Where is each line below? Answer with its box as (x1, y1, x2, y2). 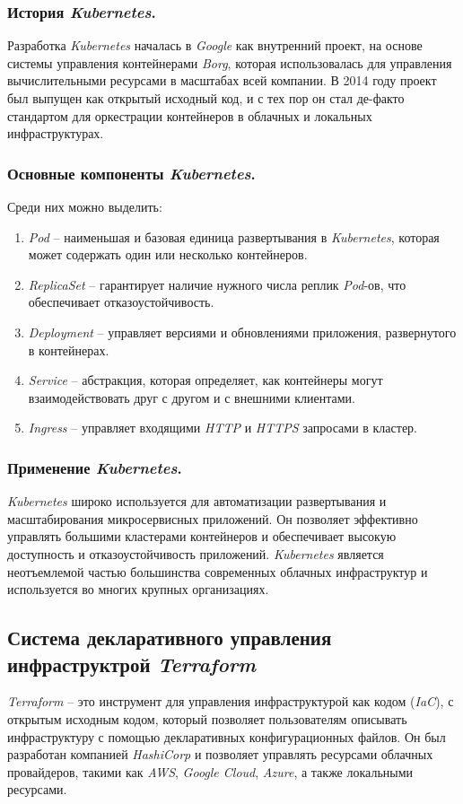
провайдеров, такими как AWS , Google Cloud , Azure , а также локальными (7, 762, 414, 781)
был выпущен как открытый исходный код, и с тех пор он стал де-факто (7, 89, 405, 107)
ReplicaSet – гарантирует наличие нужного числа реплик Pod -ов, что (28, 275, 406, 293)
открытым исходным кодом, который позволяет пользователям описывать (7, 709, 407, 728)
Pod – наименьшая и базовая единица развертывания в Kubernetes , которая (28, 227, 440, 246)
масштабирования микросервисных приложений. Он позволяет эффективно (7, 509, 418, 528)
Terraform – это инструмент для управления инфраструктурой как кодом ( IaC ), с (7, 692, 454, 711)
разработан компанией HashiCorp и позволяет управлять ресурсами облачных (7, 745, 433, 764)
